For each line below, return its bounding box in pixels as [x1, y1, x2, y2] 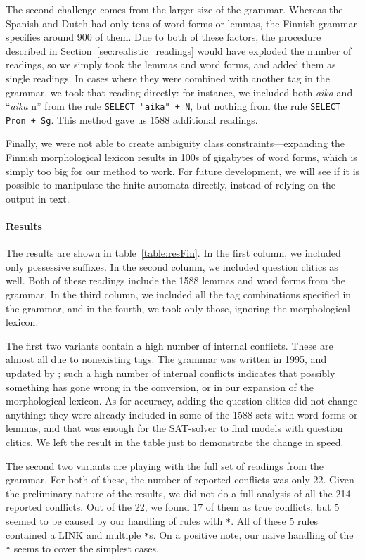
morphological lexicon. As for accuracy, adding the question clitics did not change [6, 393, 358, 408]
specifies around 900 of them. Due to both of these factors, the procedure [6, 30, 321, 44]
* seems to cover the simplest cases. [6, 541, 159, 556]
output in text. [6, 191, 70, 205]
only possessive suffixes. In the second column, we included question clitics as [6, 259, 338, 274]
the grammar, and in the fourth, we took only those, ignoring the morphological [6, 300, 350, 315]
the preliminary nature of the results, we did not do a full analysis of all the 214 [6, 485, 351, 500]
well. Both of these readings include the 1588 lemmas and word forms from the [6, 273, 345, 288]
